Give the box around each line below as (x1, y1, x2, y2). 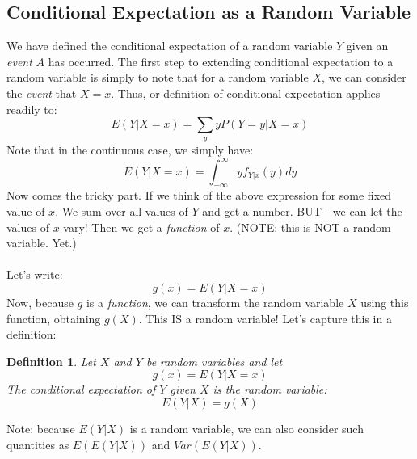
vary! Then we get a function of (63, 218, 220, 235)
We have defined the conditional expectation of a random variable (6, 37, 333, 54)
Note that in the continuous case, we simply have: (6, 141, 254, 158)
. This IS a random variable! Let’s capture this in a (138, 310, 392, 326)
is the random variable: (213, 381, 327, 398)
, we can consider (321, 69, 406, 86)
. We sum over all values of (55, 203, 188, 220)
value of (6, 203, 45, 220)
